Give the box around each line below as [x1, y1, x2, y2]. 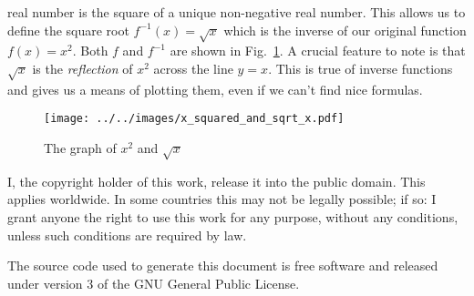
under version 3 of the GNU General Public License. [7, 273, 300, 292]
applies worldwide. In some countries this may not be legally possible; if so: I [7, 189, 437, 209]
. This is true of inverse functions [268, 58, 453, 77]
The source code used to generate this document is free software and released [7, 256, 438, 275]
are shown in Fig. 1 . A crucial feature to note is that [170, 41, 466, 60]
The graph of [44, 138, 117, 157]
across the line [153, 58, 233, 77]
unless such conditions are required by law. [7, 225, 247, 244]
